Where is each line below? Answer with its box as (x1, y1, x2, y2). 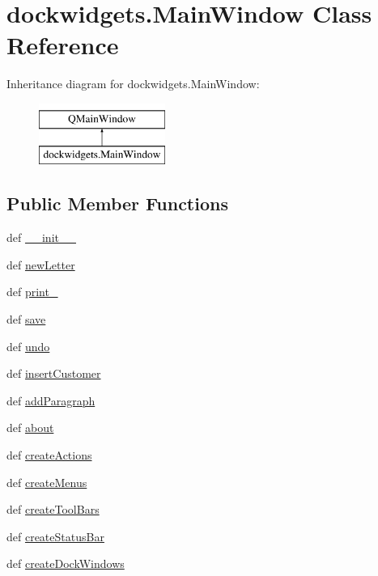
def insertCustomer (6, 365, 101, 382)
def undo (6, 337, 50, 354)
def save (6, 311, 46, 328)
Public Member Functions (6, 191, 228, 216)
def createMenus (6, 473, 87, 490)
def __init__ (6, 229, 76, 246)
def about (6, 419, 54, 436)
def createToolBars (6, 501, 100, 518)
